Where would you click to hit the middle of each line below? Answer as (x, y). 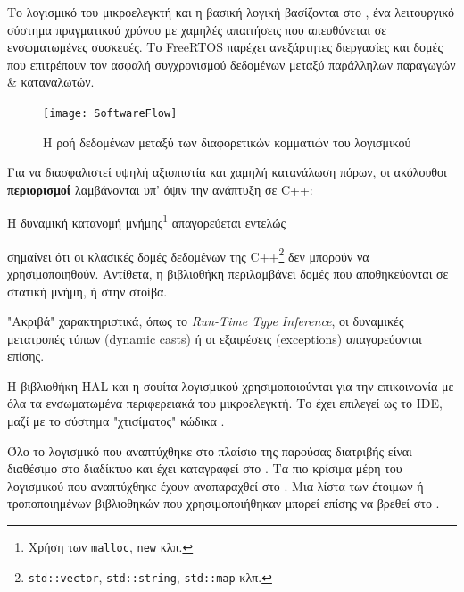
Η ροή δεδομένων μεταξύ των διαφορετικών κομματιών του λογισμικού (227, 142)
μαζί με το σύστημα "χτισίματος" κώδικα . (116, 421)
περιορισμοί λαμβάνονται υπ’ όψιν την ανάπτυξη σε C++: (160, 189)
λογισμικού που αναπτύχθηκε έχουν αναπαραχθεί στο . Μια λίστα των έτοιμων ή (215, 485)
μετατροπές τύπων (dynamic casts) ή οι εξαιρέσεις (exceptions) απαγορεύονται (215, 338)
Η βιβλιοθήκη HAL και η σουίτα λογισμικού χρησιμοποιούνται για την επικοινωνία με (231, 385)
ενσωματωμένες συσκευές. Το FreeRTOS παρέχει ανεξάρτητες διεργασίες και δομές (225, 47)
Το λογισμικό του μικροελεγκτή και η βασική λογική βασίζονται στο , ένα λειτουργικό (231, 12)
